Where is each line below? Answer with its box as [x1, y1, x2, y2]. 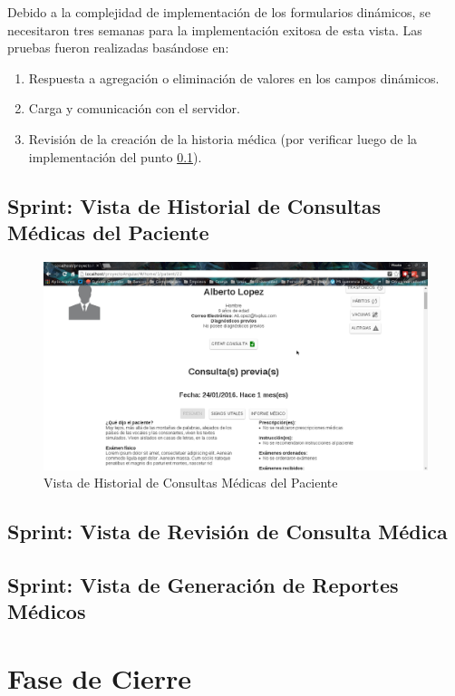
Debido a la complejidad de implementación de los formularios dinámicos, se [7, 3, 431, 21]
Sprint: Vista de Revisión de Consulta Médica [7, 517, 448, 546]
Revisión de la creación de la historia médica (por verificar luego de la [28, 129, 418, 148]
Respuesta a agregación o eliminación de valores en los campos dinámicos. [28, 68, 440, 87]
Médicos [7, 597, 86, 625]
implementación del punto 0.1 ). [28, 147, 202, 166]
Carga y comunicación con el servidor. [28, 99, 240, 118]
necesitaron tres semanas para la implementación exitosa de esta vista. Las [7, 20, 422, 39]
